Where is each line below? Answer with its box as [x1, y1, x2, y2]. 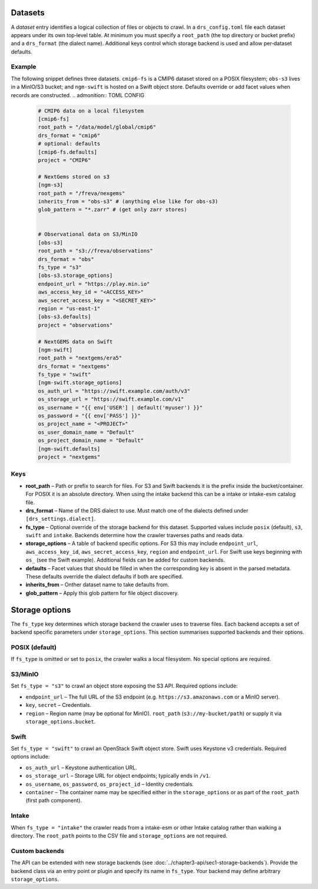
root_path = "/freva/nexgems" [38, 190, 125, 197]
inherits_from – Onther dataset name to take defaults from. [25, 581, 170, 589]
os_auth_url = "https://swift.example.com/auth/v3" [38, 388, 191, 394]
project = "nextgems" [38, 454, 101, 460]
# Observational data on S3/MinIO [38, 231, 138, 238]
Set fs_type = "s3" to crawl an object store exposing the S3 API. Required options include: [11, 682, 238, 689]
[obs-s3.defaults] [38, 313, 91, 320]
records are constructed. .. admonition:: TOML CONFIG [11, 91, 145, 98]
